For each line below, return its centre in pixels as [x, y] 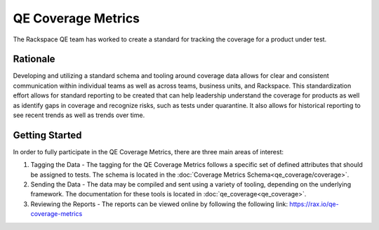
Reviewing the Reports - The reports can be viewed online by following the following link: [159, 204]
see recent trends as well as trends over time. [79, 115]
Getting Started [47, 135]
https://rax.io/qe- [314, 204]
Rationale [34, 59]
